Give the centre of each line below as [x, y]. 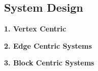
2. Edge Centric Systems [48, 45]
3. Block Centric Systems [49, 63]
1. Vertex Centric [35, 29]
